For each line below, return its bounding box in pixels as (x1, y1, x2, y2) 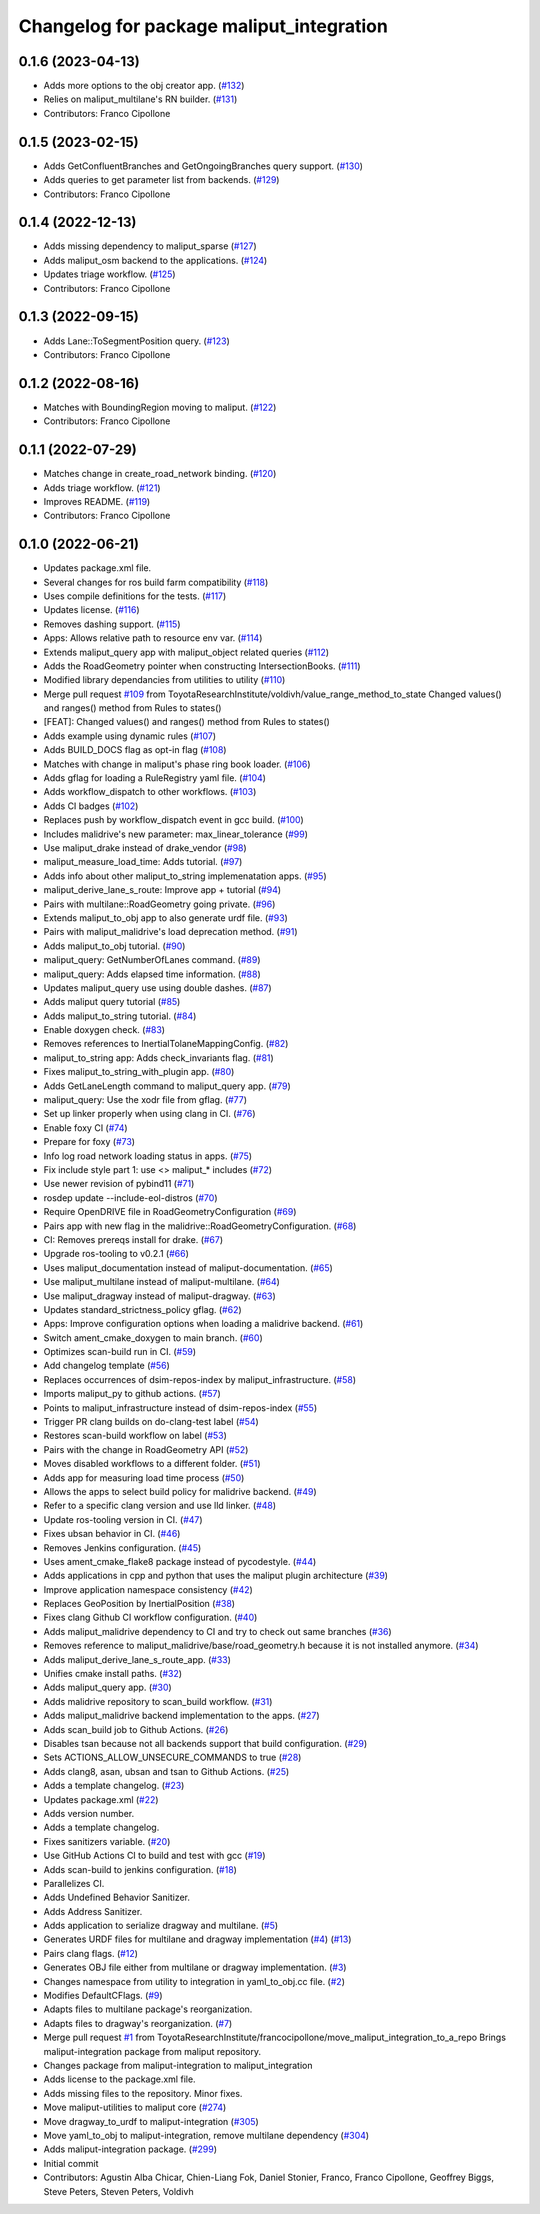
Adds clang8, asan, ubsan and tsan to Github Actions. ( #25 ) (43, 1765, 290, 1777)
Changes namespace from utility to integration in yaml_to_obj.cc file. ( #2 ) (43, 1975, 345, 1987)
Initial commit (43, 2157, 99, 2169)
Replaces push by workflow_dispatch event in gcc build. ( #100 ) (43, 814, 304, 826)
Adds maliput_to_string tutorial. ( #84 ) (43, 1010, 197, 1022)
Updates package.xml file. (43, 562, 152, 574)
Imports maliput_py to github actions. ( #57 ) (43, 1388, 222, 1400)
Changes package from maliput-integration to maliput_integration (43, 2059, 313, 2071)
